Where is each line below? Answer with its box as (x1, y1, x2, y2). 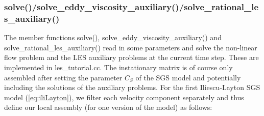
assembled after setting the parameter (4, 72, 123, 82)
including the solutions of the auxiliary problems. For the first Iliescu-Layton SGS (4, 82, 260, 93)
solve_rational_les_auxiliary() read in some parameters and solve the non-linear (4, 42, 257, 52)
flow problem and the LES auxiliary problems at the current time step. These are (4, 52, 259, 63)
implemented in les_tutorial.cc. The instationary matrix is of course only (4, 62, 233, 72)
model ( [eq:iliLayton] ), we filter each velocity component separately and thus (4, 92, 244, 102)
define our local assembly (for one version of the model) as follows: (4, 102, 212, 112)
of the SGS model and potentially (135, 72, 241, 82)
